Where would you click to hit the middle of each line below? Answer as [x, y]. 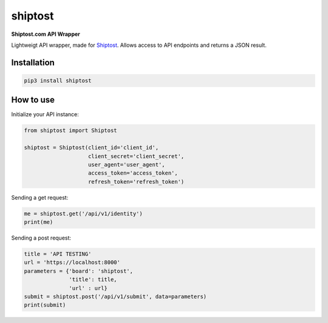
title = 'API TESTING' [58, 254]
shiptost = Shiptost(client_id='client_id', [91, 148]
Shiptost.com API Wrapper [46, 34]
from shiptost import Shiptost [71, 130]
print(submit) [45, 305]
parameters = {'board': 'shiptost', [79, 271]
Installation [33, 62]
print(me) [39, 222]
